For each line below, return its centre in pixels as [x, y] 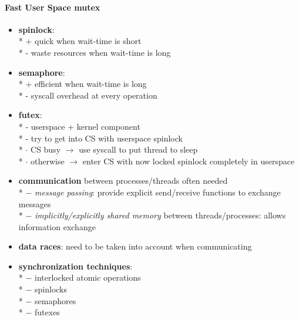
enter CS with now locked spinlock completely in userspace [189, 161]
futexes [47, 312]
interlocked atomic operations [88, 277]
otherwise [48, 161]
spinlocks [51, 289]
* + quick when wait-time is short [80, 41]
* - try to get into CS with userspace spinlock [100, 138]
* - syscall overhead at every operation [88, 95]
